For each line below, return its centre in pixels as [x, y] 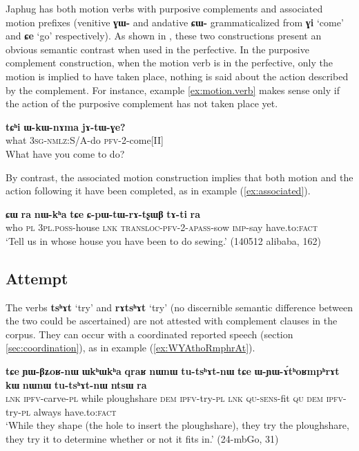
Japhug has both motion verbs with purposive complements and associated [164, 8]
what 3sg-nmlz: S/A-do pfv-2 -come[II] [85, 140]
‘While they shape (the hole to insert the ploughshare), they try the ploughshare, [177, 425]
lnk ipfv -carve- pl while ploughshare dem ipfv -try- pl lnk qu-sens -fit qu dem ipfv [175, 398]
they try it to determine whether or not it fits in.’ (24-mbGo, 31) [142, 439]
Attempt [37, 278]
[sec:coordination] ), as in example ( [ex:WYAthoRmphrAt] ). [130, 348]
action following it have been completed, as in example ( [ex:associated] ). [158, 191]
